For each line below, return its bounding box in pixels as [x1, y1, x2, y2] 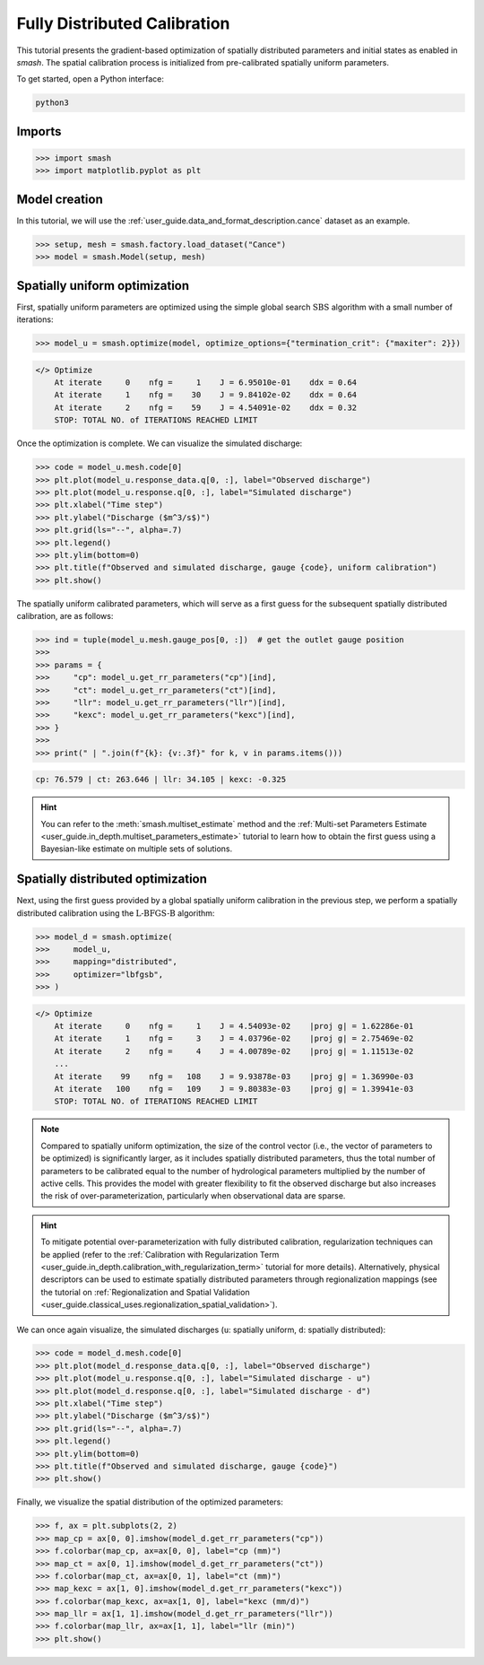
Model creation [16, 191, 103, 206]
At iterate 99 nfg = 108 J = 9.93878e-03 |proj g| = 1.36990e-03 [54, 1071, 414, 1081]
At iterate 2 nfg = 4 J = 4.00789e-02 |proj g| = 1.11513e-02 [54, 1046, 414, 1056]
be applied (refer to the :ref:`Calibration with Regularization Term [40, 1249, 280, 1260]
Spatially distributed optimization [16, 871, 208, 887]
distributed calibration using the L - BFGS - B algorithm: [16, 907, 215, 919]
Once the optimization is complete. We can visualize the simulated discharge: [16, 438, 303, 449]
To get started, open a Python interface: [16, 74, 165, 84]
